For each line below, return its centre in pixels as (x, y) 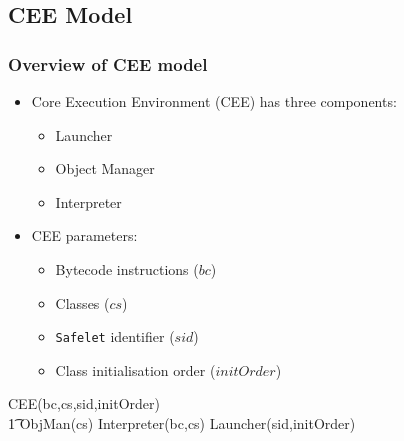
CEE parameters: (84, 235)
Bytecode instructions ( (127, 268)
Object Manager (105, 168)
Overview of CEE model (108, 63)
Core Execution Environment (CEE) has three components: (214, 101)
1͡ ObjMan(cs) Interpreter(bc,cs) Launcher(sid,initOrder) (182, 423)
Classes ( (82, 302)
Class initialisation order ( (135, 369)
